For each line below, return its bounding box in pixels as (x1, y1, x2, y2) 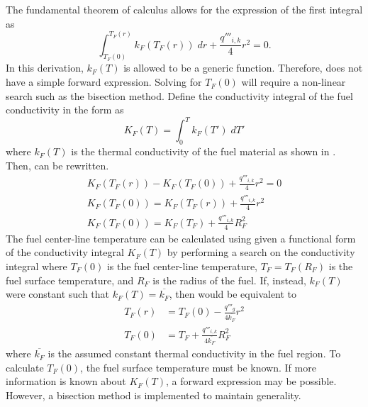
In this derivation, (6, 60, 84, 75)
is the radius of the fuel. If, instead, (152, 272, 306, 287)
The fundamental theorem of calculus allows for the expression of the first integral (6, 2, 363, 16)
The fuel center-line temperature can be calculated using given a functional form (6, 230, 356, 245)
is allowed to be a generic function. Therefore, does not (123, 60, 363, 75)
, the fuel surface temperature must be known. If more (80, 359, 316, 374)
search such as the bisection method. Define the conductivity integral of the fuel (6, 88, 353, 103)
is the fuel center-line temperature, (106, 258, 258, 273)
